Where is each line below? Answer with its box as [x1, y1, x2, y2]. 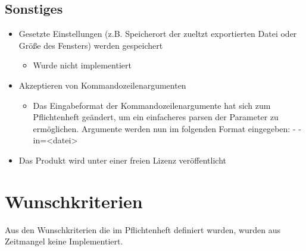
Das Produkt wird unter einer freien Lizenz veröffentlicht [18, 153, 226, 166]
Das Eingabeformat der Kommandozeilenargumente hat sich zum [33, 99, 271, 111]
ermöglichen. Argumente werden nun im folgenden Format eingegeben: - [33, 122, 296, 134]
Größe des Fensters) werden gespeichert [18, 39, 163, 51]
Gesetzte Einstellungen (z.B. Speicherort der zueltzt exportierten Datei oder [18, 27, 297, 40]
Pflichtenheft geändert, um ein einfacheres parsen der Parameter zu [33, 111, 279, 123]
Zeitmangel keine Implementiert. [5, 235, 123, 247]
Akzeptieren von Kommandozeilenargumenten [18, 79, 186, 91]
